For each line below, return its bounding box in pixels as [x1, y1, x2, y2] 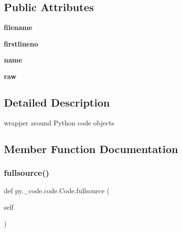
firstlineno [4, 38, 38, 48]
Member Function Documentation [4, 141, 179, 156]
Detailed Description [4, 94, 110, 109]
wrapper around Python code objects [4, 117, 115, 127]
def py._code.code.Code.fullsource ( [4, 186, 110, 196]
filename [4, 22, 33, 32]
